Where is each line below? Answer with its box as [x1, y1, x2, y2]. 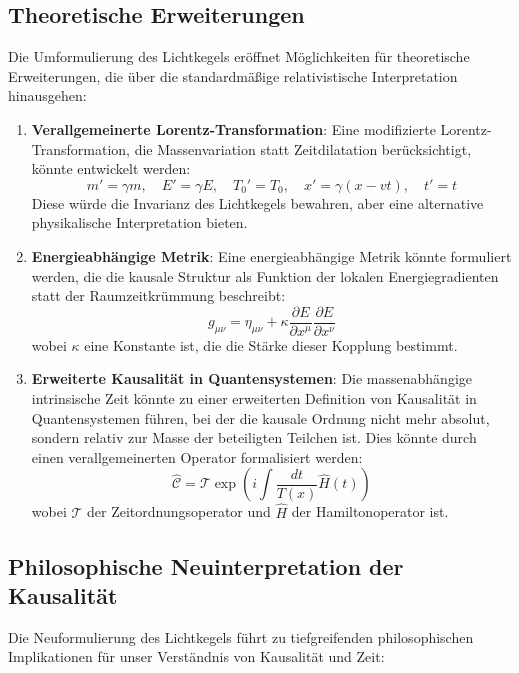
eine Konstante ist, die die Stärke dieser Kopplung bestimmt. [84, 334, 458, 355]
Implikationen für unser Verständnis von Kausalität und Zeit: [8, 646, 385, 667]
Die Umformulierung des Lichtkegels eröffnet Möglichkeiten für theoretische [8, 46, 470, 67]
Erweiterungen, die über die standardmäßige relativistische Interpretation [8, 65, 458, 86]
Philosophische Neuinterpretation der [8, 550, 404, 581]
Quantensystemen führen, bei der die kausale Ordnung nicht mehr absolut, [31, 407, 490, 428]
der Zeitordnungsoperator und [87, 501, 271, 522]
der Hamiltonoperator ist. [291, 501, 449, 522]
